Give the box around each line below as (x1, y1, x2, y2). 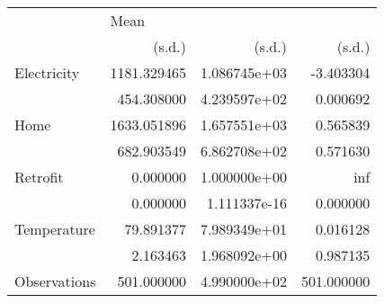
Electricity (14, 62, 80, 83)
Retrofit (14, 166, 64, 187)
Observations (14, 271, 96, 291)
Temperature (14, 218, 95, 239)
